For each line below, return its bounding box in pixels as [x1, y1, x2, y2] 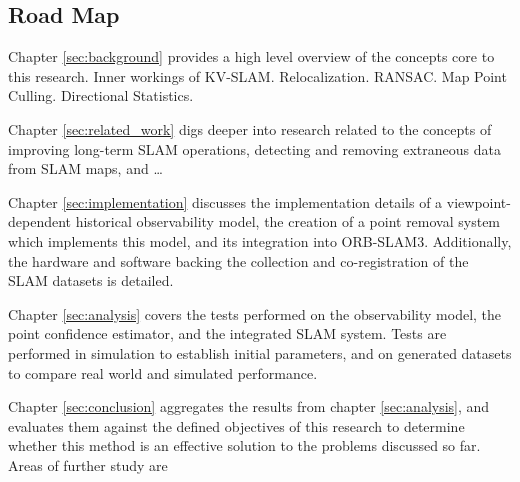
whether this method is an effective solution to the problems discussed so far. [8, 435, 481, 456]
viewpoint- [446, 191, 511, 212]
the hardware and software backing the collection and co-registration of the [8, 250, 469, 271]
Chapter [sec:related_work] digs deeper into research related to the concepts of [8, 118, 492, 139]
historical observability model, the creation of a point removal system [75, 211, 501, 232]
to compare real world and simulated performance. [8, 362, 318, 383]
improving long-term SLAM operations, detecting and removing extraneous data [8, 138, 501, 159]
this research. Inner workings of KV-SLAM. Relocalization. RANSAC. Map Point [8, 65, 507, 86]
